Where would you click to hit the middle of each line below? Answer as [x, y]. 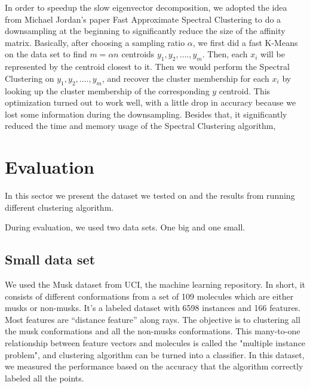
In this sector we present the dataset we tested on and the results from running [150, 195]
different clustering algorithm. [59, 207]
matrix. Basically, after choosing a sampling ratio [95, 42]
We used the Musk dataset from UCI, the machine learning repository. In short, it [155, 284]
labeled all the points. [44, 378]
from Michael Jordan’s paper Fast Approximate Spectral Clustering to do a [143, 19]
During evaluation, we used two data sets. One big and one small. [125, 227]
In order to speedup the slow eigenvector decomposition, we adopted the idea [146, 7]
